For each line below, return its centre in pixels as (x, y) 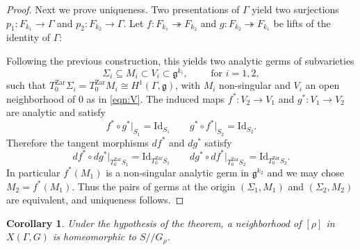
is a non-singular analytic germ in (178, 172)
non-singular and (255, 85)
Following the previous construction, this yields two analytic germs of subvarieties (180, 61)
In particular (33, 172)
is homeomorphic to (94, 236)
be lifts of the (302, 23)
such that (26, 85)
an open (322, 85)
